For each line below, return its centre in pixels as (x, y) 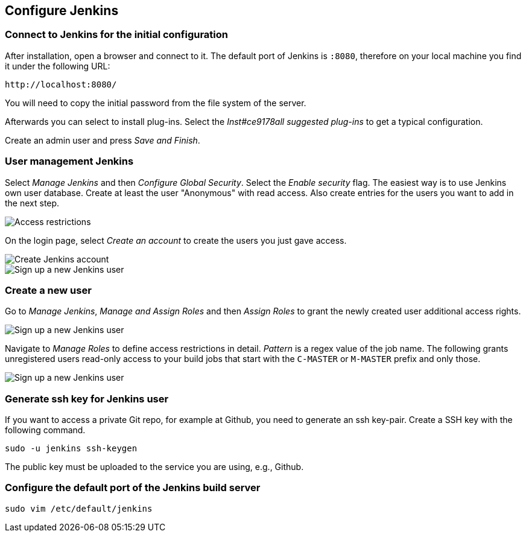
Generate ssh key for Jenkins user (87, 399)
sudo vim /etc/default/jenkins (79, 508)
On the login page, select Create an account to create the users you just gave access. (176, 240)
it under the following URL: (58, 66)
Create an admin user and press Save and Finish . (103, 140)
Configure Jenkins (62, 11)
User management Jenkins (69, 161)
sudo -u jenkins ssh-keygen (71, 449)
